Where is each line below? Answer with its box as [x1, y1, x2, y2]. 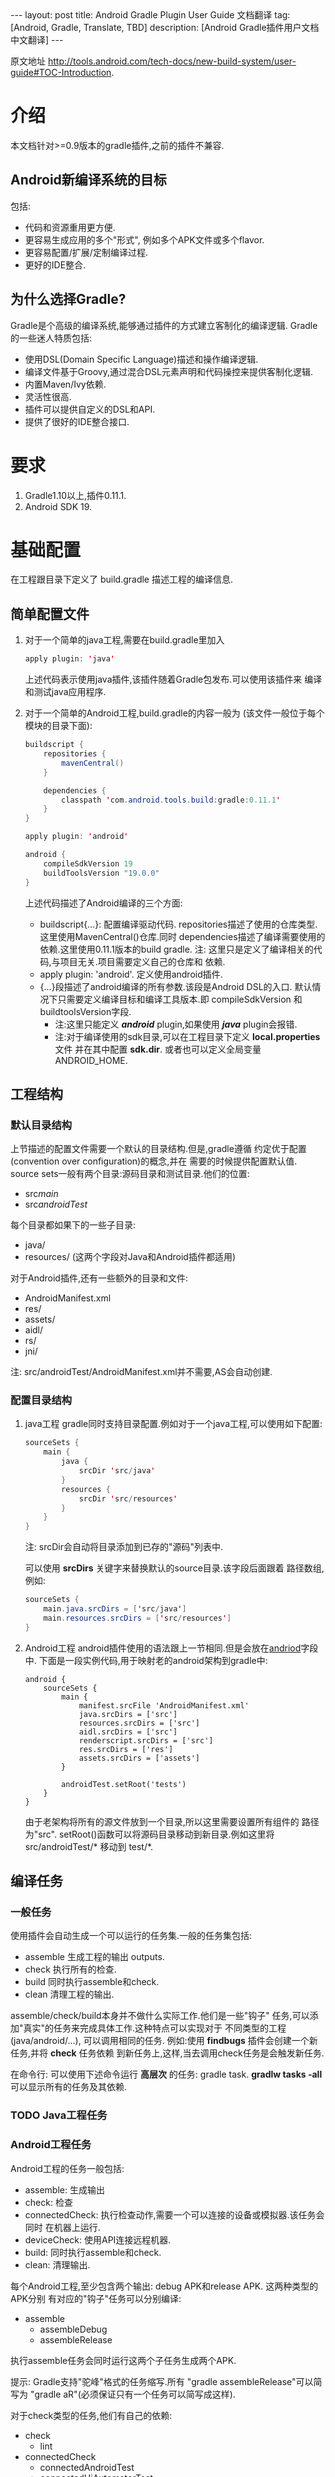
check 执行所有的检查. [24, 1963, 117, 1976]
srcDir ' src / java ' [78, 1466, 156, 1476]
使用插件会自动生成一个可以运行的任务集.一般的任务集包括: [10, 1930, 253, 1942]
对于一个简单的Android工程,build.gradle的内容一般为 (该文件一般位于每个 [24, 707, 325, 719]
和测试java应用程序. [24, 686, 107, 698]
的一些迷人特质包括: [10, 332, 93, 344]
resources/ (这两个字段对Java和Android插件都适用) [24, 1251, 237, 1263]
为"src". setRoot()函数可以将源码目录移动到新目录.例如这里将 [24, 1828, 275, 1840]
